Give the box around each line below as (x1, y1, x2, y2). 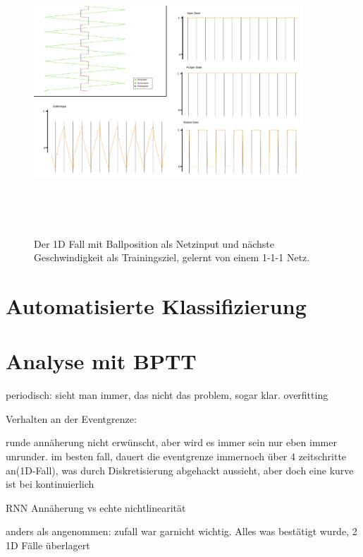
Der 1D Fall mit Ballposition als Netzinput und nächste (34, 236, 274, 251)
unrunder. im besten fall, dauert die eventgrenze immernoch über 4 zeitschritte (6, 449, 347, 464)
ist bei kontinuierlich (6, 477, 94, 491)
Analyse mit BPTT (6, 347, 197, 376)
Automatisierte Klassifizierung (6, 291, 307, 320)
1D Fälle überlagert (6, 538, 90, 553)
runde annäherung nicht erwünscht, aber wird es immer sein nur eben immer (6, 435, 337, 450)
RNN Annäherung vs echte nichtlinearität (6, 500, 186, 515)
